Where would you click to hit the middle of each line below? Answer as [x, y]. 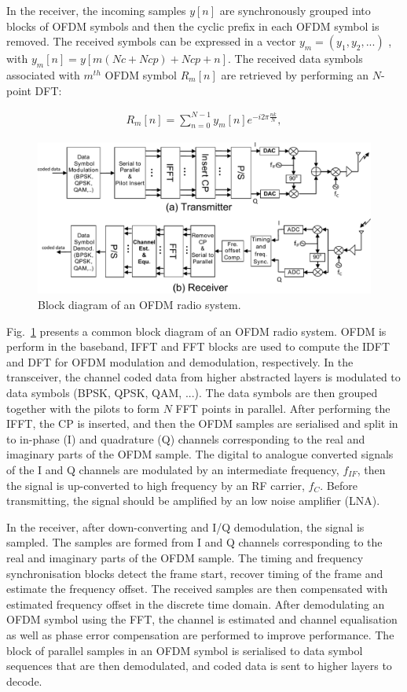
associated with [43, 74]
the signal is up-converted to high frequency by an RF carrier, [156, 485]
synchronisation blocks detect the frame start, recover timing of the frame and [195, 573]
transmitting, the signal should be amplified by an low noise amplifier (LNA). [193, 501]
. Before [339, 485]
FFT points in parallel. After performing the [283, 408]
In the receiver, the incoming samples [96, 10]
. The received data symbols [295, 59]
